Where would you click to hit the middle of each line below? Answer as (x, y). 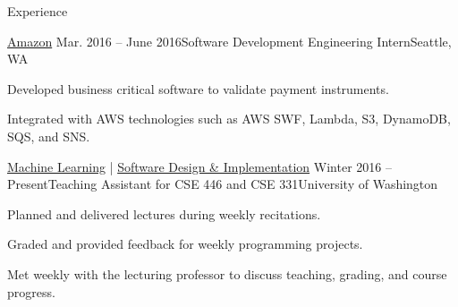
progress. (31, 291)
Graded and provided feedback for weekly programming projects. (185, 244)
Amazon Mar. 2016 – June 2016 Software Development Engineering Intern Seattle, (229, 41)
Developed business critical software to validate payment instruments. (198, 88)
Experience (38, 11)
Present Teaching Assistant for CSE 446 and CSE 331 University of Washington (223, 184)
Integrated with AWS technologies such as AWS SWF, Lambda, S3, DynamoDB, (229, 119)
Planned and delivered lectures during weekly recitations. (164, 213)
